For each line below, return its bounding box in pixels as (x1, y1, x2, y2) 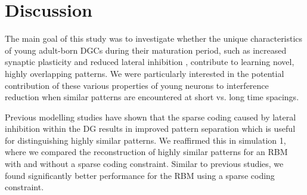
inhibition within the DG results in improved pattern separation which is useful (5, 122, 296, 135)
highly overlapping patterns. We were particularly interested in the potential (5, 67, 284, 79)
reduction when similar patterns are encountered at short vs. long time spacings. (5, 91, 299, 103)
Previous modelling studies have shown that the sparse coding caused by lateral (5, 110, 296, 123)
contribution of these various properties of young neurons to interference (5, 79, 269, 91)
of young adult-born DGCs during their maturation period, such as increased (5, 44, 287, 56)
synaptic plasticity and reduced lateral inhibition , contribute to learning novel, (5, 55, 294, 68)
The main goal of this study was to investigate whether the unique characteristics (5, 32, 303, 45)
